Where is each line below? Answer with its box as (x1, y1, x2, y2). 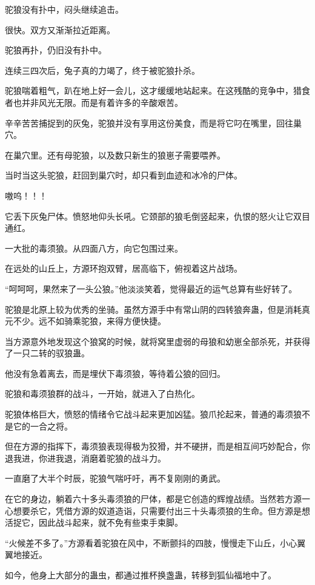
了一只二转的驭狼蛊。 (5, 347, 90, 359)
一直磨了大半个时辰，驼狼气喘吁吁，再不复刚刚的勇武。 (5, 472, 225, 485)
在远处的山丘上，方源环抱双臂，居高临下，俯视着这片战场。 (5, 262, 242, 275)
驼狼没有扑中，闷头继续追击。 (5, 3, 124, 15)
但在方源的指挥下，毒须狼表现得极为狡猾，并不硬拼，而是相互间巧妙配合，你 (5, 440, 310, 453)
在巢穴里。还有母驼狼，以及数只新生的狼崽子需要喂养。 (5, 148, 225, 161)
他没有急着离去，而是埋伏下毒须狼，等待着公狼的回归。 (5, 367, 225, 379)
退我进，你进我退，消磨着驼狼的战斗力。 (5, 451, 166, 464)
